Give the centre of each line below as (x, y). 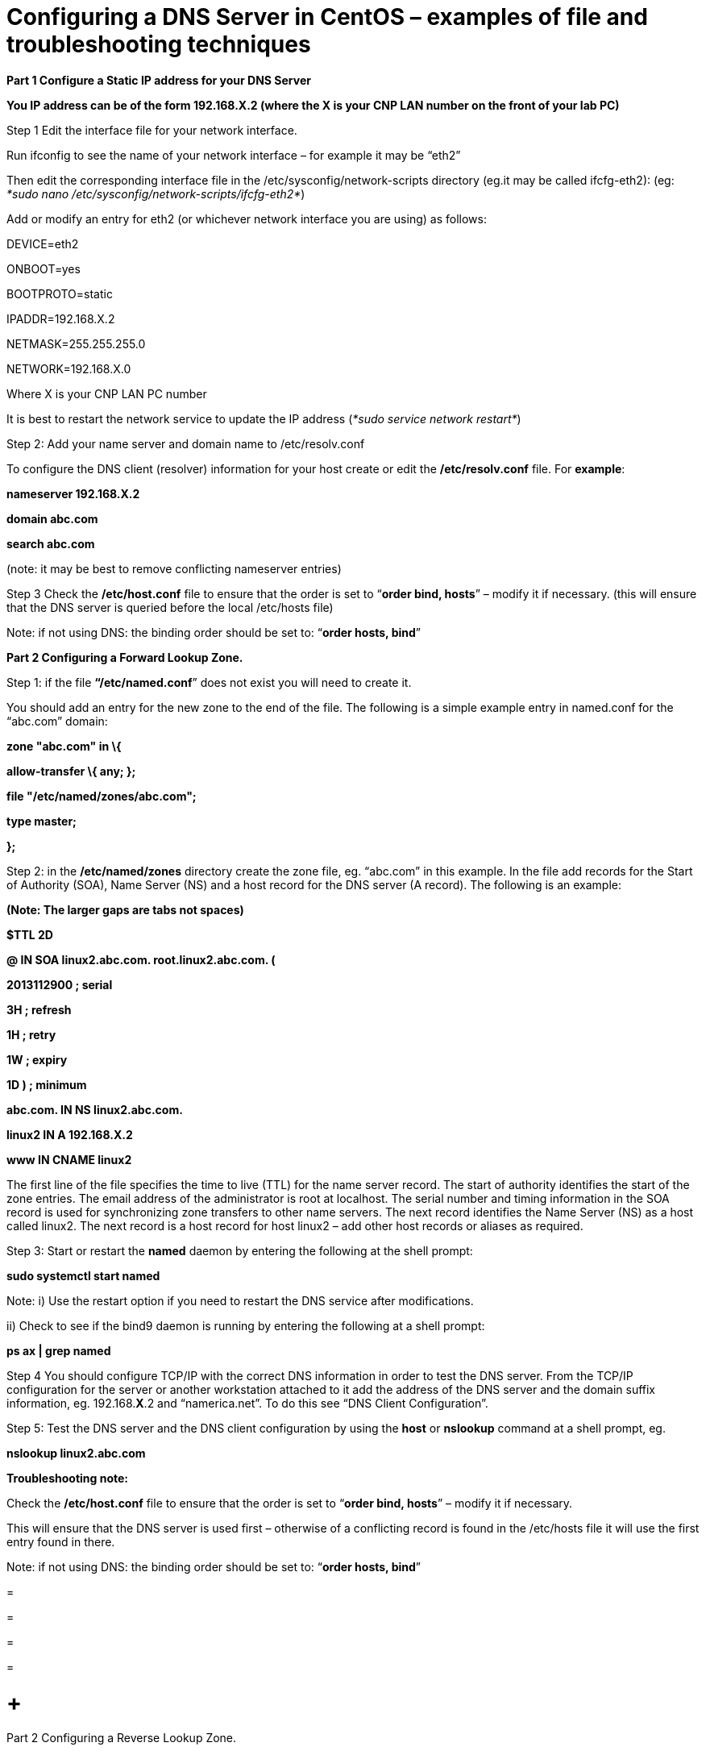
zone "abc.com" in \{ (64, 746)
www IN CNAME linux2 (69, 1159)
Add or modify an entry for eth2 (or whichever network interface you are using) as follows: (247, 218)
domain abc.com (52, 518)
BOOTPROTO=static (60, 293)
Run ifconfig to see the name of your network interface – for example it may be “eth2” (234, 155)
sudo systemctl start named (83, 1275)
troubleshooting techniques (159, 44)
